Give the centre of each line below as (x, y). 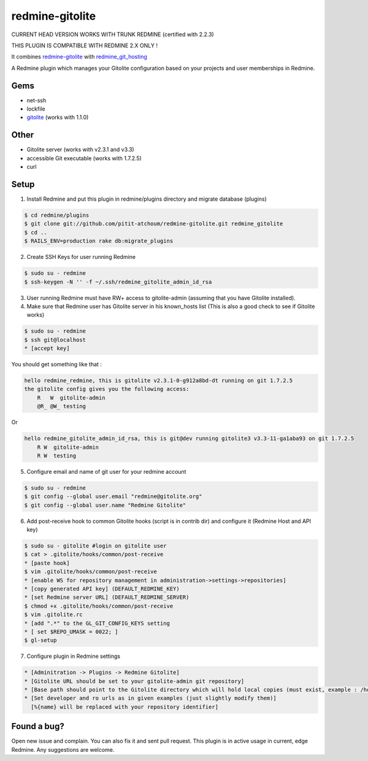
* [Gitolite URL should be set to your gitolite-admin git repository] (134, 681)
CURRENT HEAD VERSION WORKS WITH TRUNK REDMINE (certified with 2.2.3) (113, 34)
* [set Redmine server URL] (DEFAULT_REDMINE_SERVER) (107, 597)
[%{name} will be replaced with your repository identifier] (125, 707)
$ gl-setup (40, 640)
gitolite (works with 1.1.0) (58, 117)
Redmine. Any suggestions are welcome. (63, 749)
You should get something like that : (57, 365)
